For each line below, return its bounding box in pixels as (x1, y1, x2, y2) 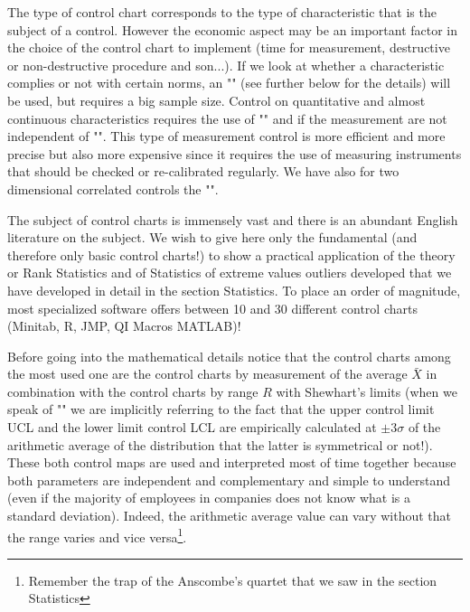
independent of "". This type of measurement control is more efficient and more (7, 127, 446, 146)
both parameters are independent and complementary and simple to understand (7, 470, 451, 489)
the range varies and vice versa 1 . (7, 524, 187, 546)
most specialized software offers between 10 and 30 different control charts (7, 298, 418, 317)
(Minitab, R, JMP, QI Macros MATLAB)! (7, 316, 241, 335)
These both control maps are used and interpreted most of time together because (7, 453, 456, 472)
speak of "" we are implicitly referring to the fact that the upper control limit (7, 400, 435, 419)
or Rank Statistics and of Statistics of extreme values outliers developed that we (7, 263, 452, 282)
